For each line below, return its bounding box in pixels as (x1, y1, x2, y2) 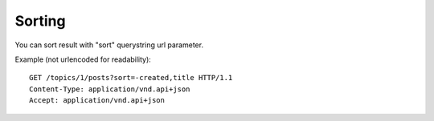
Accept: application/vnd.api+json (29, 96, 165, 105)
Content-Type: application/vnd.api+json (29, 84, 190, 94)
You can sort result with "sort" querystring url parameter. (14, 40, 204, 50)
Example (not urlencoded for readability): (14, 54, 152, 64)
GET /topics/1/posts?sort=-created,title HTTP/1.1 (29, 73, 233, 83)
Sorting (14, 12, 66, 30)
